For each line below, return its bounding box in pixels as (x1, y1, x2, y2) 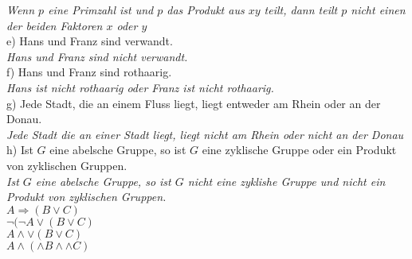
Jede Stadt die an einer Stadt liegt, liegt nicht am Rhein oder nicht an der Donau (6, 126, 404, 142)
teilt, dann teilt (264, 2, 338, 17)
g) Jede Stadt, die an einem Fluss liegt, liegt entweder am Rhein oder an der (6, 95, 381, 111)
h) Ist (6, 141, 33, 158)
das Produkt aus (167, 2, 245, 17)
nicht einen (351, 2, 406, 17)
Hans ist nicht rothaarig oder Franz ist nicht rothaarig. (6, 79, 274, 95)
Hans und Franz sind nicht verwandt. (6, 48, 188, 64)
